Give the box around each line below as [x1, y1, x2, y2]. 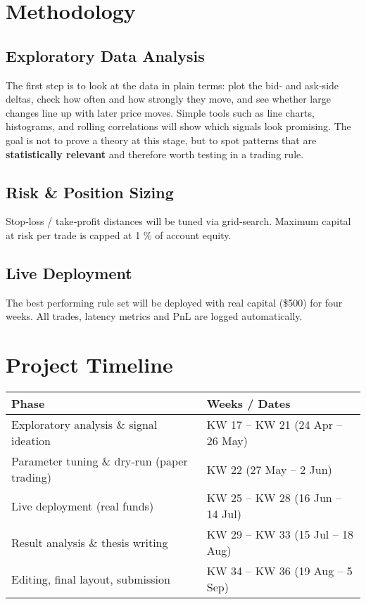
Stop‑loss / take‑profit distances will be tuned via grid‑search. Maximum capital [6, 214, 351, 229]
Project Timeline [6, 350, 173, 379]
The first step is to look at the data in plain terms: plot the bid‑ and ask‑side [6, 77, 339, 92]
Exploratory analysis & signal [11, 416, 158, 433]
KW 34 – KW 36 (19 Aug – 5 [206, 563, 353, 579]
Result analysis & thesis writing [11, 534, 168, 551]
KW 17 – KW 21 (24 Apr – [206, 416, 343, 433]
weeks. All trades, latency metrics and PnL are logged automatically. [6, 309, 303, 323]
